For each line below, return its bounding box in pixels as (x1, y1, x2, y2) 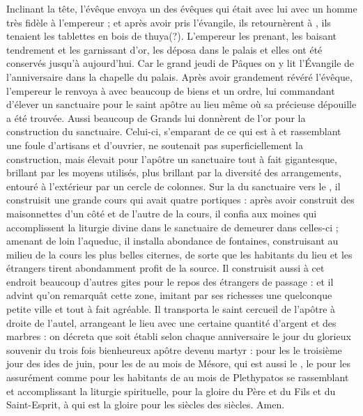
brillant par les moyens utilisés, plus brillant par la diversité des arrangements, (6, 165, 341, 180)
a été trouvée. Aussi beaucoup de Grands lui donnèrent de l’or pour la (6, 110, 306, 125)
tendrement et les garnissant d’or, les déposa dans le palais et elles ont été (6, 42, 323, 56)
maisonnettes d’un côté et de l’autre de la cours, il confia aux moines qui (6, 206, 317, 220)
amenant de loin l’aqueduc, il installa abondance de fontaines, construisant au (6, 233, 339, 248)
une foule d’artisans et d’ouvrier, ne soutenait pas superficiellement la (6, 137, 304, 152)
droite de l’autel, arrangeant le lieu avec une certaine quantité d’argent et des (6, 315, 337, 330)
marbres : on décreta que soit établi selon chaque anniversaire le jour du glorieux (6, 329, 351, 344)
